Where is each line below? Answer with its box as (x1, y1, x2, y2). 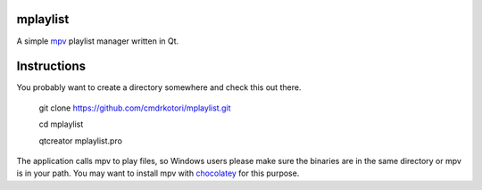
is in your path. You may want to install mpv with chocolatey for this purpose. (16, 168, 300, 178)
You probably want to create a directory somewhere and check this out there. (16, 82, 302, 93)
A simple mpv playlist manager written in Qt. (16, 36, 179, 46)
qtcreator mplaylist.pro (38, 135, 122, 146)
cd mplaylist (38, 119, 84, 129)
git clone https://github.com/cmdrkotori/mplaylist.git (38, 103, 231, 113)
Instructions (16, 59, 87, 74)
